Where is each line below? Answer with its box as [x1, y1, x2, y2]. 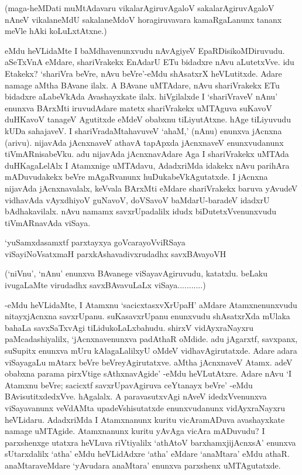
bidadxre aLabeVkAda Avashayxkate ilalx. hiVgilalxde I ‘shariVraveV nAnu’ [5, 90, 278, 102]
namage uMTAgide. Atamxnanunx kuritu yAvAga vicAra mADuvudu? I [5, 425, 265, 437]
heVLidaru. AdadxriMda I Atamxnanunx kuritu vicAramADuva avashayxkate [5, 413, 285, 425]
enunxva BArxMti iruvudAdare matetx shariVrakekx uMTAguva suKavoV [5, 101, 272, 114]
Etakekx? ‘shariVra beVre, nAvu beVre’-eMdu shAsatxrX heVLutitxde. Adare [5, 67, 282, 79]
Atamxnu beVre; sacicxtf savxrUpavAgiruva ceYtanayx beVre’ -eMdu [5, 378, 253, 391]
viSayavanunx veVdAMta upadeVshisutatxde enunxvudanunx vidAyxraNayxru [5, 402, 286, 414]
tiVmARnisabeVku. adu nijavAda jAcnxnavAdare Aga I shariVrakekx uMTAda [5, 148, 289, 160]
